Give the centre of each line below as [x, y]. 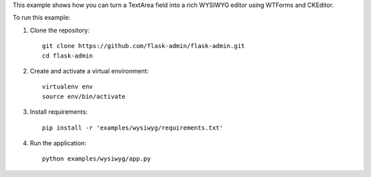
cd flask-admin [68, 56]
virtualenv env [68, 87]
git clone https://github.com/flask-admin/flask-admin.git [144, 46]
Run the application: [58, 143]
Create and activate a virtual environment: [89, 71]
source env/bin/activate [84, 96]
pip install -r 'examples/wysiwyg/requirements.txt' [133, 128]
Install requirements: [59, 112]
